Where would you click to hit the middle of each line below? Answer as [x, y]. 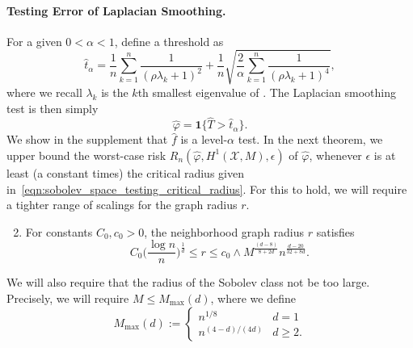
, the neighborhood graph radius [224, 231]
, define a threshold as [169, 41]
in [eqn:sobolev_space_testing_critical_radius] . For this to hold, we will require [207, 189]
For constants [59, 231]
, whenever [335, 155]
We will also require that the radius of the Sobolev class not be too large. [188, 282]
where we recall [44, 92]
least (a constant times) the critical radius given [125, 172]
